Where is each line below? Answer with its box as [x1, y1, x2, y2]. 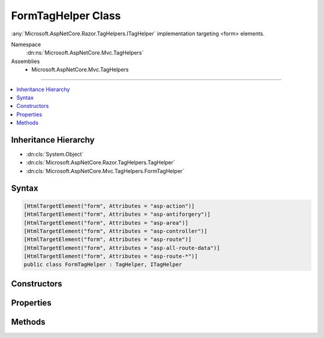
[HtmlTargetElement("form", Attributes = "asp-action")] [23, 203, 195, 209]
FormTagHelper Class [11, 9, 121, 22]
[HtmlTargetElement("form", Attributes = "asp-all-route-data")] [23, 245, 220, 251]
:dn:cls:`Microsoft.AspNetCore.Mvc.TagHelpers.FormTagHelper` [26, 167, 185, 174]
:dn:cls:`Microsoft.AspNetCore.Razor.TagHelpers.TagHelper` [26, 159, 175, 166]
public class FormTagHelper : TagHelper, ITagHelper [23, 261, 182, 268]
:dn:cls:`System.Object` [26, 150, 84, 158]
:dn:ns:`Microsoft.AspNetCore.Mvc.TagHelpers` [26, 49, 144, 56]
